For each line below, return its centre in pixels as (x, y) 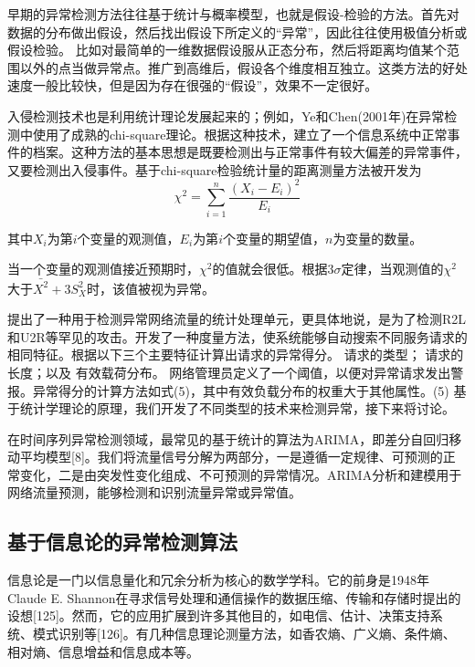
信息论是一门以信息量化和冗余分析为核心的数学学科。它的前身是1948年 (218, 580)
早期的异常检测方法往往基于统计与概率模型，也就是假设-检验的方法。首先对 (233, 14)
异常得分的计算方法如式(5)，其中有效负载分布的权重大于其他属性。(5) (241, 390)
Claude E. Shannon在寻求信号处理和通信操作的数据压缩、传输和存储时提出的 (234, 597)
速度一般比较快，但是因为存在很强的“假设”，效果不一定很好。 (193, 85)
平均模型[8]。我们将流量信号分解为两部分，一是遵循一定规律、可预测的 (231, 457)
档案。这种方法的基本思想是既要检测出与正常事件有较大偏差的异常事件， (250, 152)
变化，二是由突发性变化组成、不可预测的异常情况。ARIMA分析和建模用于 (241, 474)
